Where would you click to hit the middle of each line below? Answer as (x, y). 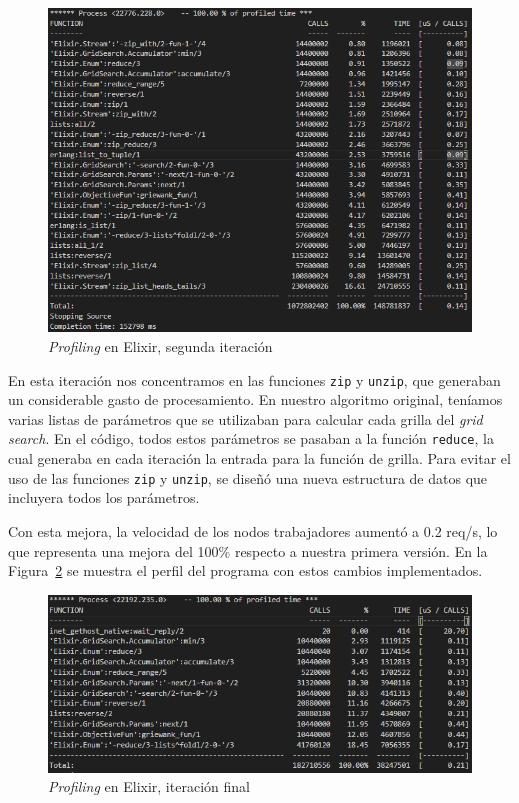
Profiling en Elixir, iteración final (149, 786)
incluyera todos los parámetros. (104, 497)
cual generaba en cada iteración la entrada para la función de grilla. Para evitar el (259, 458)
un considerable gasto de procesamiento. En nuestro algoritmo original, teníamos (255, 399)
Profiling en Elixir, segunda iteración (160, 345)
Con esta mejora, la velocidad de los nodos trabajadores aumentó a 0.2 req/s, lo (253, 530)
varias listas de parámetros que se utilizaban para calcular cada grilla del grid (245, 418)
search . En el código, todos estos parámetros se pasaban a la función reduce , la (251, 438)
